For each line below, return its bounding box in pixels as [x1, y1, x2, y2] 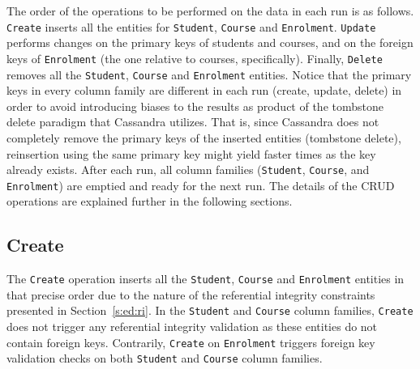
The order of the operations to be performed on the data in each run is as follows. [6, 2, 414, 19]
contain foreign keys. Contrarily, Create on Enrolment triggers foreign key [6, 333, 375, 350]
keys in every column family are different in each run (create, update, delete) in [6, 82, 402, 99]
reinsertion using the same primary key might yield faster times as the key [6, 145, 376, 162]
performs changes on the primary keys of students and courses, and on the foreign [6, 34, 414, 51]
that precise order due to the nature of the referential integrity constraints [6, 286, 375, 303]
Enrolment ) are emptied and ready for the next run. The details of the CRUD [6, 176, 395, 193]
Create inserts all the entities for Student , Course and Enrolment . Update [6, 18, 376, 35]
